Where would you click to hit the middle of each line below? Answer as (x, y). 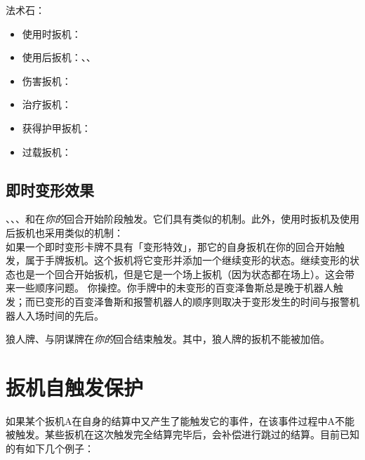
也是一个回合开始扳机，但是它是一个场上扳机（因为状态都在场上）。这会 (180, 274)
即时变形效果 (50, 189)
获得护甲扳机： (57, 127)
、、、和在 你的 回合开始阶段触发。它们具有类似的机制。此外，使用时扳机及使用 (182, 219)
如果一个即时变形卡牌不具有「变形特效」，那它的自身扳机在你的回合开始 (170, 246)
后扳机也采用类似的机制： (65, 232)
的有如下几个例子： (50, 448)
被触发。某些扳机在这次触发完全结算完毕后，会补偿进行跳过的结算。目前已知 (182, 434)
